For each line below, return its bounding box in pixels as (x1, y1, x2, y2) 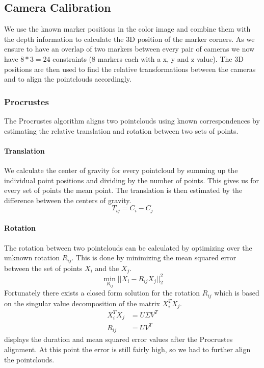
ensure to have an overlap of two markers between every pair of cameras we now (4, 43, 255, 54)
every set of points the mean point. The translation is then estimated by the (4, 185, 243, 195)
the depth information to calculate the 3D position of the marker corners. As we (4, 33, 255, 44)
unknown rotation (4, 252, 60, 263)
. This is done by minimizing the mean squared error (71, 252, 236, 263)
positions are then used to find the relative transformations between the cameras (4, 63, 256, 74)
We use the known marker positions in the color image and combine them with (4, 23, 251, 34)
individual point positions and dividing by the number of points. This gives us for (4, 175, 259, 185)
